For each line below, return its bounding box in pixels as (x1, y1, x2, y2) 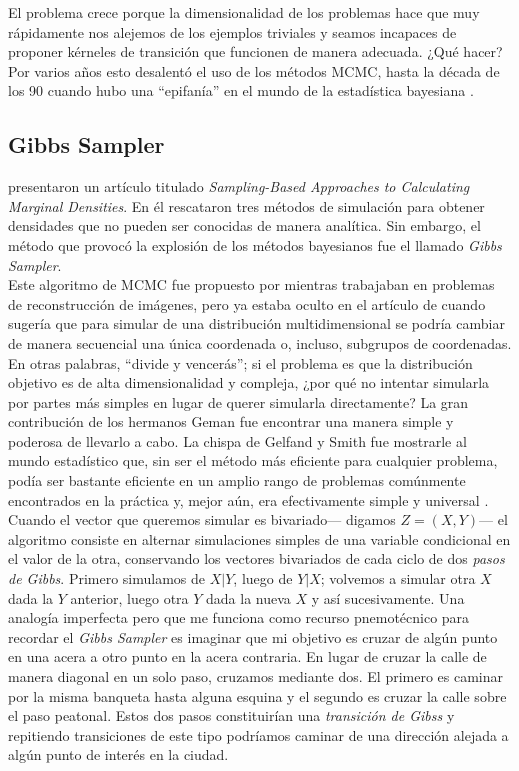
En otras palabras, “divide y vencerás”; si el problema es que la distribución (8, 352, 473, 373)
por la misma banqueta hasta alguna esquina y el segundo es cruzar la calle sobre (8, 685, 507, 706)
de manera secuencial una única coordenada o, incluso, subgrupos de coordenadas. (8, 332, 512, 353)
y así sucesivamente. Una (311, 587, 465, 608)
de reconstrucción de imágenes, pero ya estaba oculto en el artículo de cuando (8, 293, 486, 314)
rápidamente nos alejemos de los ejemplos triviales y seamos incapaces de (8, 21, 457, 42)
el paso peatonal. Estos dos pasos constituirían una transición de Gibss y (8, 705, 455, 726)
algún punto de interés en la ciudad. (8, 744, 229, 765)
